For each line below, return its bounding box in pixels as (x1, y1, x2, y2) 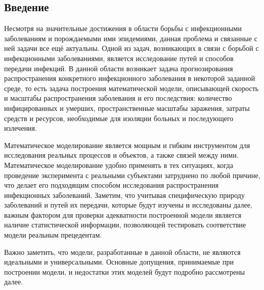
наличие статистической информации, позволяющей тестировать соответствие (4, 219, 246, 230)
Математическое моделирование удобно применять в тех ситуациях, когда (4, 159, 233, 170)
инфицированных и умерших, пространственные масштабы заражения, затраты (4, 102, 250, 113)
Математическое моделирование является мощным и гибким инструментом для (4, 139, 250, 150)
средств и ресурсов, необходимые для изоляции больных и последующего (4, 112, 233, 123)
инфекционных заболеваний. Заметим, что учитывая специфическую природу (4, 189, 245, 200)
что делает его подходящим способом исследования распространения (4, 180, 219, 190)
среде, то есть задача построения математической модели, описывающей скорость (4, 82, 259, 93)
